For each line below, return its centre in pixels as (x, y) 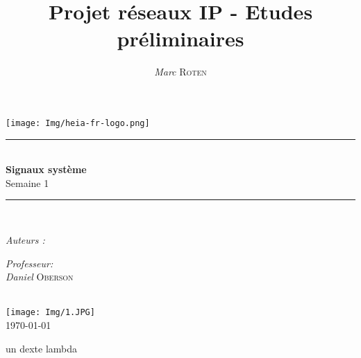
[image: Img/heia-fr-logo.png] (78, 123)
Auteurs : (25, 239)
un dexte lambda (42, 348)
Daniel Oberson (40, 277)
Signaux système (46, 169)
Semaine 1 (27, 182)
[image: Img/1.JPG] (50, 313)
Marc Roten (180, 72)
